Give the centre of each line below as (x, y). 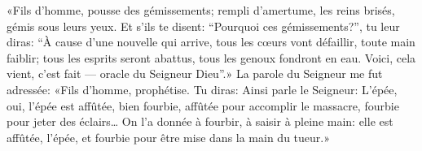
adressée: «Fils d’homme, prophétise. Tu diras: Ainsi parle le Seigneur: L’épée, (202, 89)
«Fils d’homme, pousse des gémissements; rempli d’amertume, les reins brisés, (201, 10)
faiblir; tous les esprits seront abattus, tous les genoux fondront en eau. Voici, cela (211, 57)
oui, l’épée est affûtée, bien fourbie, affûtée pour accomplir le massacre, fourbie (203, 105)
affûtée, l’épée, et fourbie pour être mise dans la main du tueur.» (168, 137)
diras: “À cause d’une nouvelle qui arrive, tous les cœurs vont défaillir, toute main (211, 42)
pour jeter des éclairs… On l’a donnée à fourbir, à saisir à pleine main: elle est (200, 121)
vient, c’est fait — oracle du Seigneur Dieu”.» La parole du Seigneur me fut (195, 73)
